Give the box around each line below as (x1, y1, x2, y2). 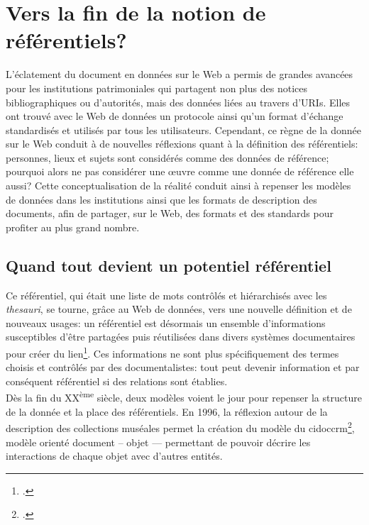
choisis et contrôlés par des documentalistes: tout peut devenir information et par (6, 360, 360, 375)
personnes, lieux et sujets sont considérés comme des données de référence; (6, 150, 329, 165)
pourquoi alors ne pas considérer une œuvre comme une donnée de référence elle (6, 164, 354, 179)
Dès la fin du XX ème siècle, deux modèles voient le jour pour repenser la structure (6, 388, 362, 405)
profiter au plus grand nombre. (6, 219, 140, 234)
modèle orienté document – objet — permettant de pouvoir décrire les (6, 434, 311, 449)
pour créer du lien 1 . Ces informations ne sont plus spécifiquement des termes (6, 344, 339, 360)
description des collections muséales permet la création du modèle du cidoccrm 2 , (6, 419, 355, 435)
